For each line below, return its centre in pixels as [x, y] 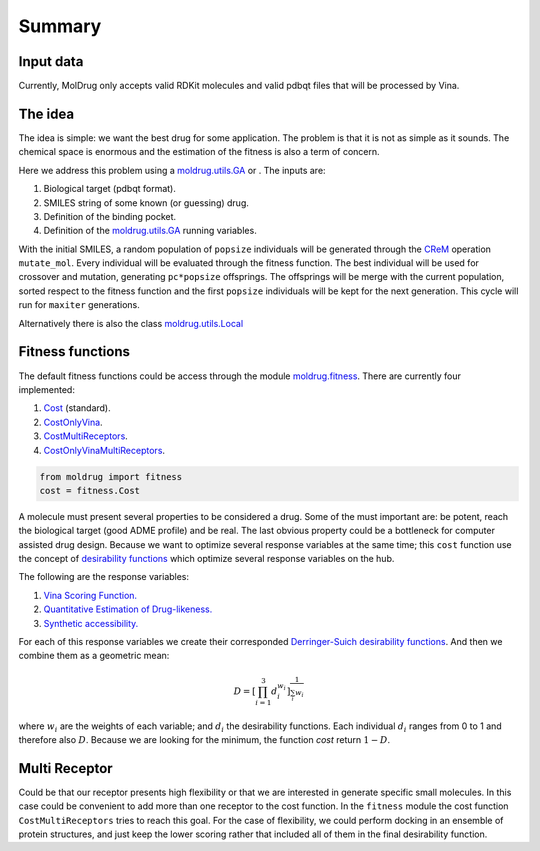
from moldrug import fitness [111, 476]
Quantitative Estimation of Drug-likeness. [128, 609]
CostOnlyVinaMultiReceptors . [104, 450]
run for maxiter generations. [79, 305]
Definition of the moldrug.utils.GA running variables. [150, 231]
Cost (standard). [77, 408]
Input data [51, 61]
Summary [60, 26]
